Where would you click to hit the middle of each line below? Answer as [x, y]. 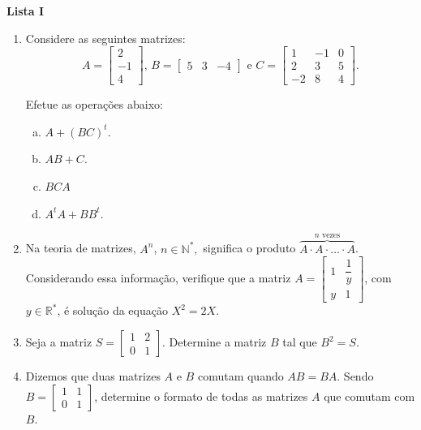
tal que [300, 342]
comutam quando [241, 376]
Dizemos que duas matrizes [93, 376]
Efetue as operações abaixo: [94, 104]
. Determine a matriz [215, 342]
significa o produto [249, 248]
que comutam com [369, 396]
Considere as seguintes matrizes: [105, 38]
